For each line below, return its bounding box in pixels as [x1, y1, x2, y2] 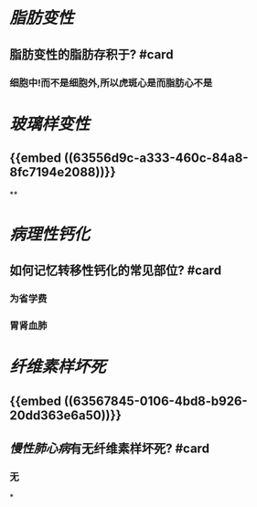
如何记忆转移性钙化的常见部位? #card [9, 263, 222, 279]
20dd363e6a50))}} [9, 407, 122, 423]
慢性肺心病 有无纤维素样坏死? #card [9, 440, 210, 456]
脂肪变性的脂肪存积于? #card [9, 47, 174, 62]
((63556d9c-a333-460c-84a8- [63, 151, 249, 166]
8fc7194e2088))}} [9, 164, 116, 180]
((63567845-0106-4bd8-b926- [63, 393, 249, 408]
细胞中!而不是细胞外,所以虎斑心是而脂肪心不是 [9, 76, 213, 89]
